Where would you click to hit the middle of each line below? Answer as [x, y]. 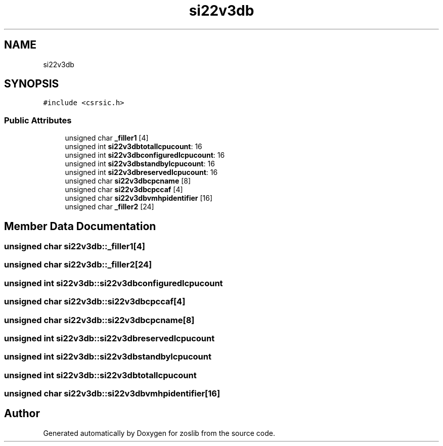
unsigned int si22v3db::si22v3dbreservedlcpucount [109, 338]
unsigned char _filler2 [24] [109, 207]
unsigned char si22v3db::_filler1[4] [75, 247]
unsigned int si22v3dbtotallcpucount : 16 [134, 147]
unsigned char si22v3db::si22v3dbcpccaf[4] [95, 302]
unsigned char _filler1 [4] [107, 138]
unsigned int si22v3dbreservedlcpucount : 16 [141, 172]
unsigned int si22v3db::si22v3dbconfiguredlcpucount [114, 283]
